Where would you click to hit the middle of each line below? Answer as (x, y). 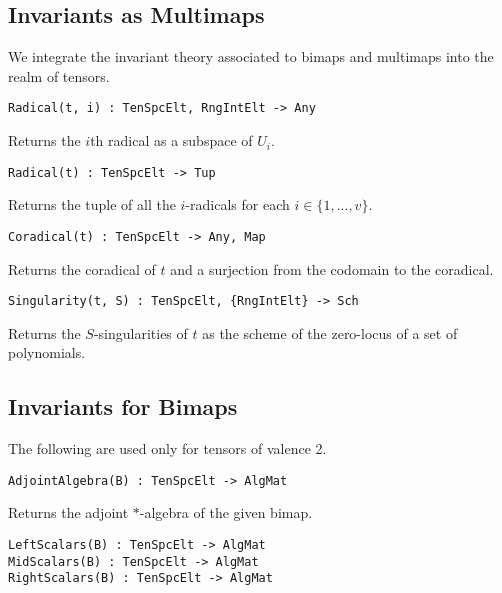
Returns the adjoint (68, 512)
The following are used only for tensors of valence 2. (167, 448)
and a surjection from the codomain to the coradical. (332, 268)
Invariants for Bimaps (123, 406)
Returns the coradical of (82, 268)
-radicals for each (237, 204)
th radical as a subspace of (171, 140)
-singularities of (140, 332)
